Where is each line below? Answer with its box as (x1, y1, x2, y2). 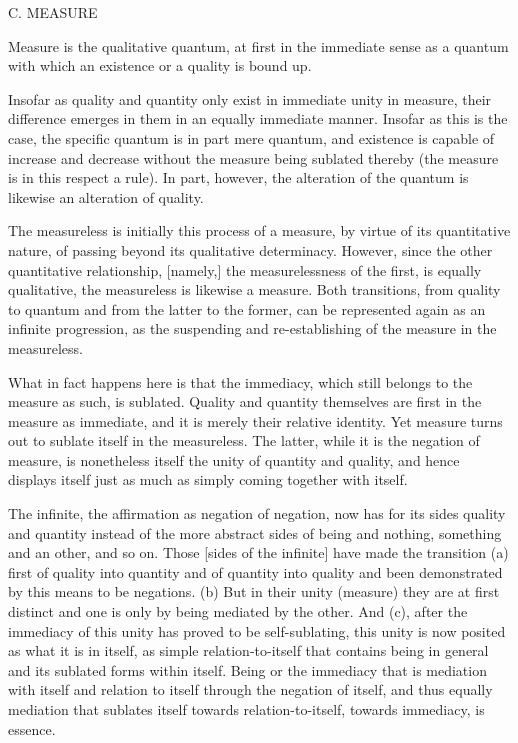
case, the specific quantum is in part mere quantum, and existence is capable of (8, 127, 495, 148)
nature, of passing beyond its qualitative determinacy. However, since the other (8, 239, 493, 260)
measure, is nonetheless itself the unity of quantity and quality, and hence (8, 449, 460, 470)
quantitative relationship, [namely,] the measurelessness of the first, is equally (8, 259, 482, 280)
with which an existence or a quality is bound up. (8, 55, 312, 76)
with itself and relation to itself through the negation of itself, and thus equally (8, 679, 493, 700)
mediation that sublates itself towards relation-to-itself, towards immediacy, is (8, 699, 485, 719)
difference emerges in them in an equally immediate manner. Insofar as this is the (8, 108, 508, 129)
